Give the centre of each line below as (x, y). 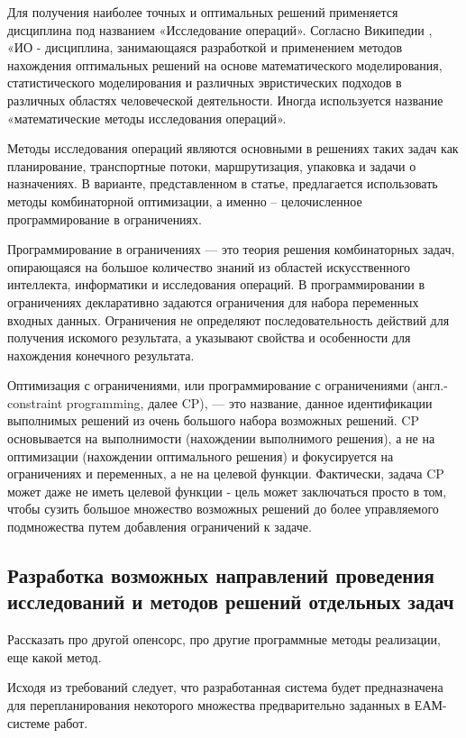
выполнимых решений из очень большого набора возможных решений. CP (214, 420)
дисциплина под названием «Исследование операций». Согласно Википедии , (220, 29)
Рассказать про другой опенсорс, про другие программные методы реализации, (224, 639)
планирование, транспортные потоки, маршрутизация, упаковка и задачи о (212, 165)
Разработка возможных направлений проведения (221, 575)
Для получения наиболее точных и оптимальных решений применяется (203, 12)
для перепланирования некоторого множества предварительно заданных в (209, 705)
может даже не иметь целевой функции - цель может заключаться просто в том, (227, 491)
